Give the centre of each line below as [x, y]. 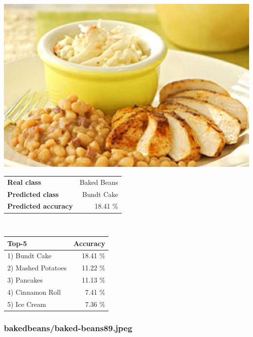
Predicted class [33, 194]
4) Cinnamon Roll [34, 292]
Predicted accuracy [40, 206]
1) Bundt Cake [29, 256]
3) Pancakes [25, 280]
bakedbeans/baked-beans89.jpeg [68, 328]
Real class [24, 182]
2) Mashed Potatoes [37, 268]
